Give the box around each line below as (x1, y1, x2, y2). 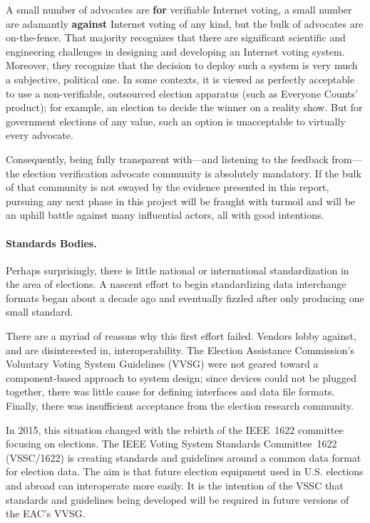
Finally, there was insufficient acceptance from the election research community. (6, 398, 354, 413)
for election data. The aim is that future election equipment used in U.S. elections (6, 464, 364, 479)
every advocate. (6, 128, 73, 143)
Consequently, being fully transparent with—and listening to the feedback (6, 151, 329, 166)
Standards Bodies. (6, 235, 97, 250)
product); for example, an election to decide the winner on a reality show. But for (6, 100, 363, 115)
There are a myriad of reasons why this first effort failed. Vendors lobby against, (6, 328, 356, 343)
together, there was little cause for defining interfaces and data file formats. (6, 384, 335, 399)
